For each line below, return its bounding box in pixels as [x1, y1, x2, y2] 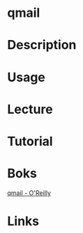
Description [7, 37, 77, 53]
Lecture [7, 101, 54, 117]
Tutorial [7, 133, 54, 149]
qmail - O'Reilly [7, 188, 51, 197]
